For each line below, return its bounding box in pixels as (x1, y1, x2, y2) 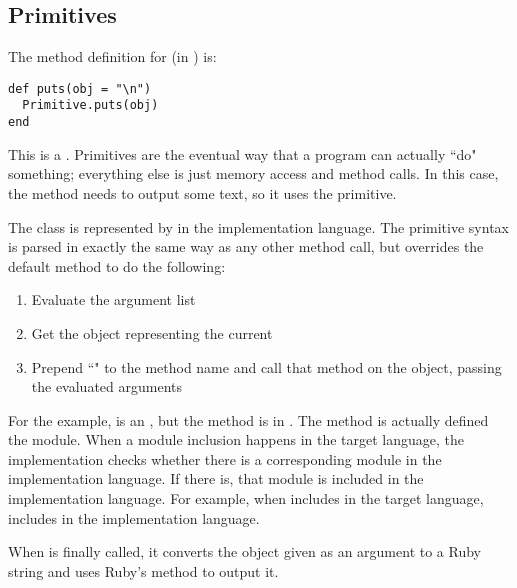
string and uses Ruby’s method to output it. (8, 560, 279, 581)
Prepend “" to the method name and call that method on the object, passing (31, 356, 502, 377)
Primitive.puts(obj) (22, 98, 159, 113)
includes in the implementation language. (8, 507, 260, 528)
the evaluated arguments (31, 376, 183, 397)
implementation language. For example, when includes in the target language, (8, 488, 484, 509)
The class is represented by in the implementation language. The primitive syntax (8, 216, 509, 237)
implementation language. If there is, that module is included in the (8, 468, 424, 489)
